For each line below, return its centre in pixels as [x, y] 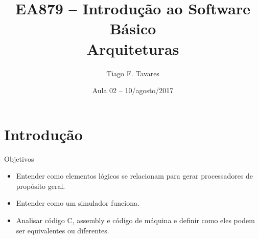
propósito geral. [41, 186]
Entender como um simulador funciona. [78, 203]
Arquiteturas [133, 48]
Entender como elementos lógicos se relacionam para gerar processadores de [135, 176]
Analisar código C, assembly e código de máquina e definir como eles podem [135, 220]
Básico [133, 28]
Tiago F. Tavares [133, 73]
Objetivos [19, 158]
